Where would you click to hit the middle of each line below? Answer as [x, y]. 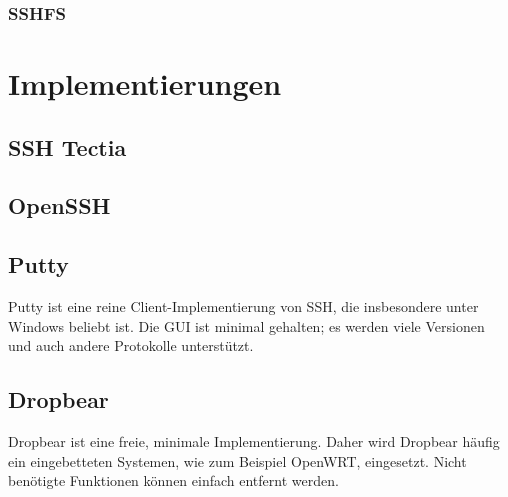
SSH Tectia [67, 146]
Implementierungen [145, 83]
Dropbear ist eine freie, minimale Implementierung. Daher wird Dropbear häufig [254, 440]
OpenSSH [59, 205]
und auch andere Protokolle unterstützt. [131, 345]
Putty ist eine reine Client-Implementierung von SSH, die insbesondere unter [243, 305]
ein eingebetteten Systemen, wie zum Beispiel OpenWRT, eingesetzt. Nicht [237, 460]
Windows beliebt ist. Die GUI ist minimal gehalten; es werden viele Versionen [246, 325]
